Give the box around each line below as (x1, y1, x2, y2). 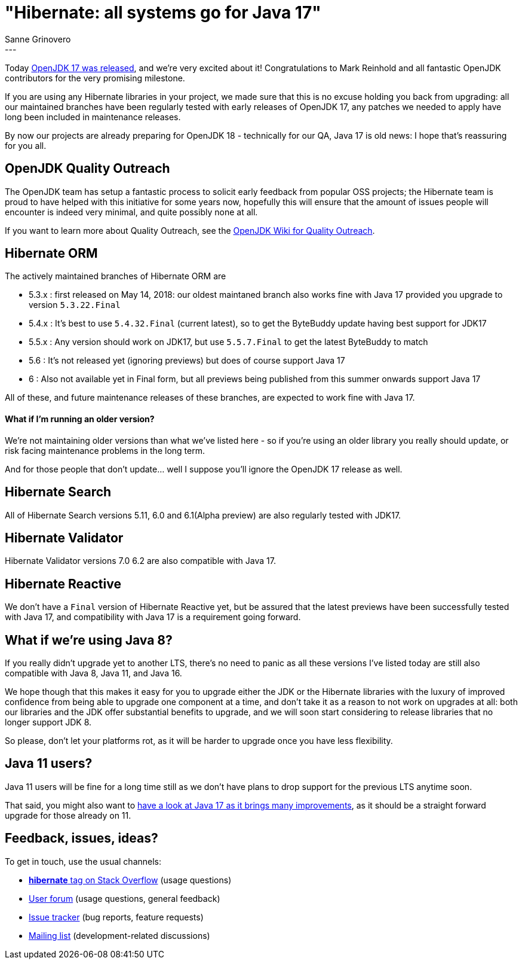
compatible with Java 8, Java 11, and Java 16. (5, 668, 182, 679)
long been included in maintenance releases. (5, 111, 181, 122)
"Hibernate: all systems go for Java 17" (5, 2, 321, 23)
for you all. (5, 140, 47, 151)
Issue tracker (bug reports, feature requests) (29, 911, 204, 922)
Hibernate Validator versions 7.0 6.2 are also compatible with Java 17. (5, 556, 276, 566)
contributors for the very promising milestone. (5, 72, 185, 83)
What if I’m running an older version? (5, 414, 155, 425)
